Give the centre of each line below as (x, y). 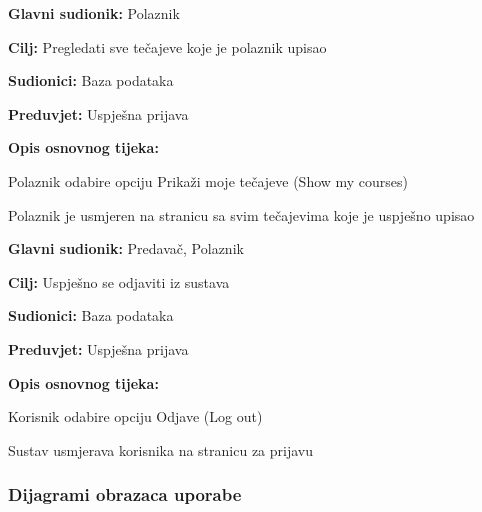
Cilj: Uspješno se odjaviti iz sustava (119, 281)
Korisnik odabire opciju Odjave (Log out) (135, 416)
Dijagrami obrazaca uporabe (125, 494)
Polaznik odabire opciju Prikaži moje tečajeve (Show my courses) (208, 180)
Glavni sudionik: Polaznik (94, 13)
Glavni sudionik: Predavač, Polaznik (126, 248)
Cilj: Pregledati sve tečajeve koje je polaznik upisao (167, 46)
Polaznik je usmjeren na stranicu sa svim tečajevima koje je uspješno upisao (241, 214)
